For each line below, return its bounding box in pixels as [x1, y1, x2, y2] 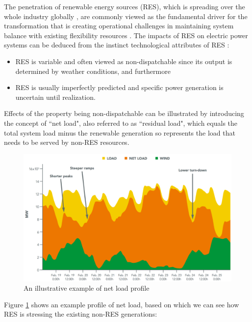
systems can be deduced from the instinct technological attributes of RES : [4, 40, 229, 50]
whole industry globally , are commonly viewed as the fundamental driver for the [4, 11, 248, 21]
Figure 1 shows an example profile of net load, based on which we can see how [4, 299, 239, 309]
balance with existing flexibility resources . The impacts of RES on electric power [4, 30, 248, 40]
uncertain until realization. [15, 92, 96, 102]
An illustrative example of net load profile [24, 283, 150, 293]
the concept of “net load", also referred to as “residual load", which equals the [4, 117, 238, 128]
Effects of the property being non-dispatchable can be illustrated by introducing [4, 108, 244, 118]
